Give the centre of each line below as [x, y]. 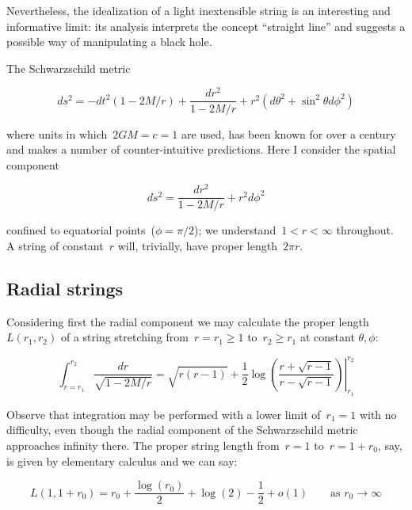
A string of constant [55, 246]
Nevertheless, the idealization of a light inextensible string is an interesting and [198, 10]
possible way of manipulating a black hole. [109, 42]
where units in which [57, 133]
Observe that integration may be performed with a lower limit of [164, 414]
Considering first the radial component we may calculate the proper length [188, 321]
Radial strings [65, 289]
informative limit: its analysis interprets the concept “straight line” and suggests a [206, 26]
